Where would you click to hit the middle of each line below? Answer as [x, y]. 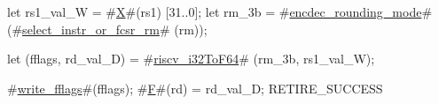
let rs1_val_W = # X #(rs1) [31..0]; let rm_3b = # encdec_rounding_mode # [220, 11]
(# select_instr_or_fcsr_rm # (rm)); [107, 29]
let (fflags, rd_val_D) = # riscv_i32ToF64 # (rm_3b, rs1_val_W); [191, 59]
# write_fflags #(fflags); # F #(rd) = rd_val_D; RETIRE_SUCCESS [195, 88]
